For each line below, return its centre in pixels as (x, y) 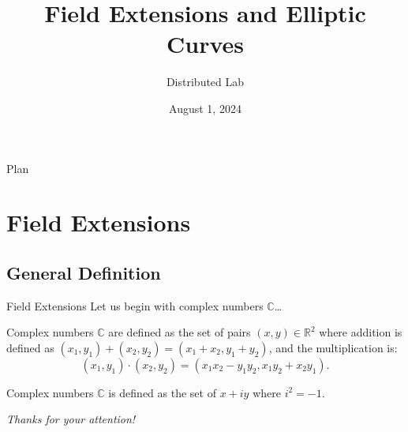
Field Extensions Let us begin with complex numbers (135, 305)
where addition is (361, 332)
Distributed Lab (205, 82)
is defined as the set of (162, 392)
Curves (205, 44)
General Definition (84, 272)
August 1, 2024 (205, 108)
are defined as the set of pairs (180, 332)
